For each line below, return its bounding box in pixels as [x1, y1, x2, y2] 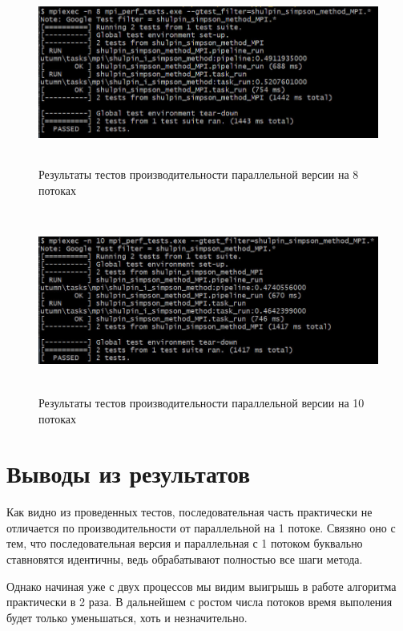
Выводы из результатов [6, 457, 251, 490]
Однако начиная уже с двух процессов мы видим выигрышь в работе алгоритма [6, 577, 397, 594]
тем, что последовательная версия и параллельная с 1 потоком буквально [6, 535, 363, 552]
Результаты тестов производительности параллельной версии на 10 [38, 394, 365, 411]
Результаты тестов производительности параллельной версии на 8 [38, 166, 359, 183]
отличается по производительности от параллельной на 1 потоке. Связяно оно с [6, 519, 396, 536]
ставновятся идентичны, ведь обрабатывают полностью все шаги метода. [6, 551, 363, 567]
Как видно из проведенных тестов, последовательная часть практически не [6, 504, 373, 520]
